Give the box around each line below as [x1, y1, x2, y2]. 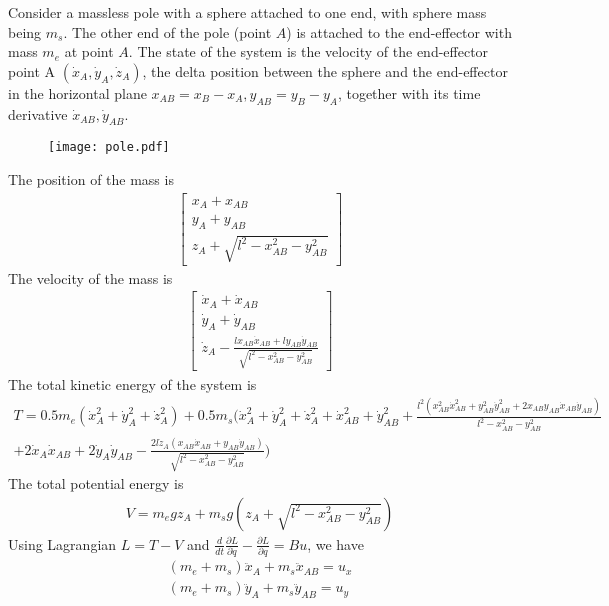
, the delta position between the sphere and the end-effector [142, 60, 508, 81]
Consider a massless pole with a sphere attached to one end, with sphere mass [8, 2, 487, 22]
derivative [8, 103, 68, 124]
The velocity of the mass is [8, 267, 173, 288]
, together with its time [337, 82, 481, 103]
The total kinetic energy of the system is [8, 373, 257, 394]
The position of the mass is [8, 169, 174, 190]
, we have [307, 533, 364, 554]
